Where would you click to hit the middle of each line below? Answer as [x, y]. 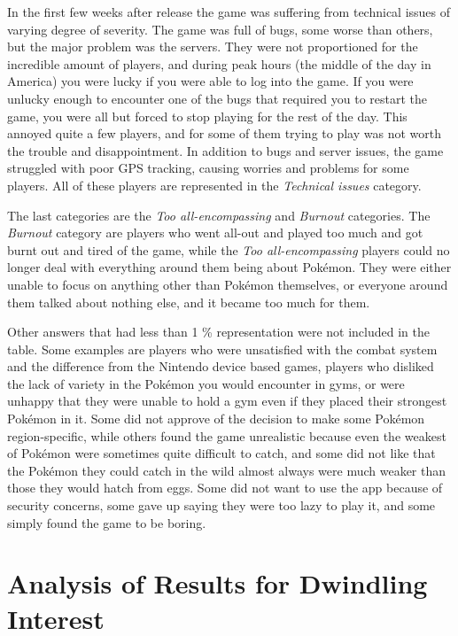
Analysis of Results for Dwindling [217, 583]
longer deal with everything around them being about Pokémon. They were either [229, 267]
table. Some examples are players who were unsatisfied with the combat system [222, 349]
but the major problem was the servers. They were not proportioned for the [213, 47]
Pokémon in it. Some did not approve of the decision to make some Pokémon [216, 419]
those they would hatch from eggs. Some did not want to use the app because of [225, 488]
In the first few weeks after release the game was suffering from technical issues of [229, 12]
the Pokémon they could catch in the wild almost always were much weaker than [227, 470]
